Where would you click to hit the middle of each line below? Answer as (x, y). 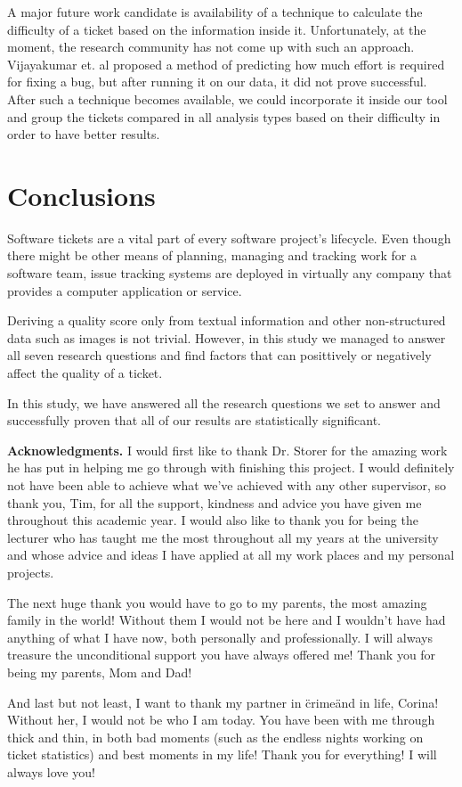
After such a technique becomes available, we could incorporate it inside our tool (227, 98)
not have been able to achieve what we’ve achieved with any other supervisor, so (227, 485)
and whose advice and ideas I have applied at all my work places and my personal (231, 555)
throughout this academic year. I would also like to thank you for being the (213, 520)
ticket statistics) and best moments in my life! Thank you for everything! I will (222, 754)
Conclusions (81, 195)
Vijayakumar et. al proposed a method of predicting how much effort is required (226, 64)
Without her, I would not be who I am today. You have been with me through (221, 720)
